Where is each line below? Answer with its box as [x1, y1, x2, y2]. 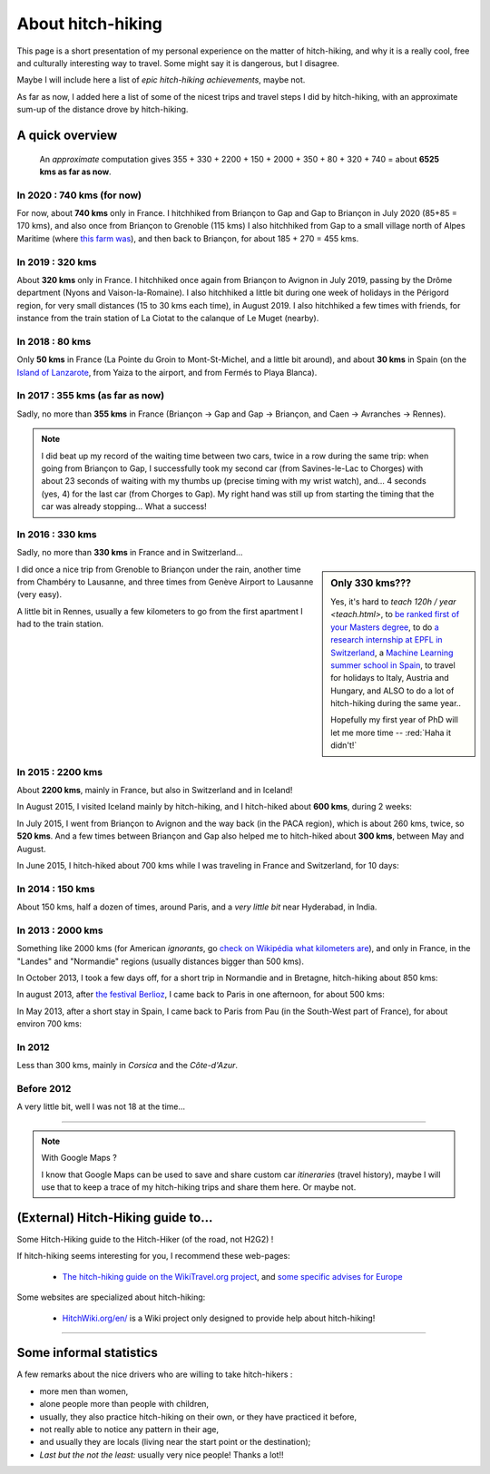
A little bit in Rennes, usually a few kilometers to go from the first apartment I [16, 605, 303, 616]
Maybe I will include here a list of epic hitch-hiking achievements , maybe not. [16, 74, 306, 85]
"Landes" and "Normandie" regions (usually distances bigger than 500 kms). [16, 956, 304, 967]
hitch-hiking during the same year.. [330, 698, 462, 709]
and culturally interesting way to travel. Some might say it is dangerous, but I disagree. [16, 57, 340, 68]
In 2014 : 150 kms [16, 882, 95, 895]
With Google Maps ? [41, 1153, 117, 1164]
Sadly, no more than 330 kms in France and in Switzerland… [16, 547, 243, 558]
